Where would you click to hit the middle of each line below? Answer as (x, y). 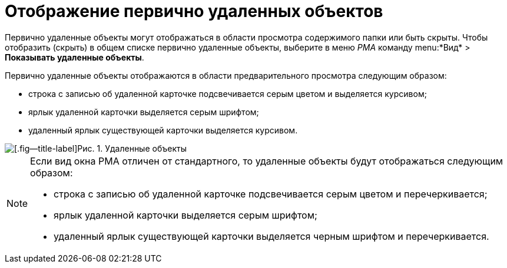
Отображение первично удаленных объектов (194, 11)
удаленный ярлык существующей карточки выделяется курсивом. (163, 130)
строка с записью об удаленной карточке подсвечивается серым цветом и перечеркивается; (271, 194)
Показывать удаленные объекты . (74, 57)
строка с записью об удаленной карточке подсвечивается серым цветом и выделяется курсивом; (228, 93)
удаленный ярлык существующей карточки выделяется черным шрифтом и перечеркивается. (271, 236)
